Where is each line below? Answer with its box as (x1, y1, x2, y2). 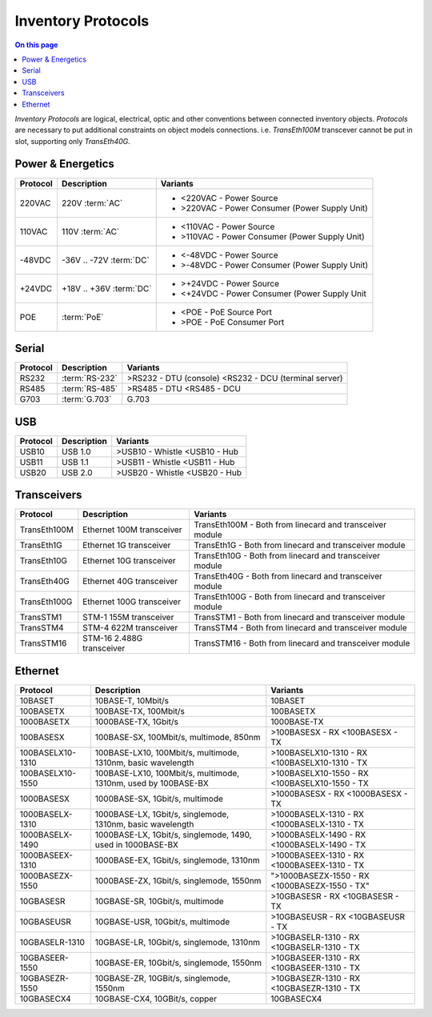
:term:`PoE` (61, 311, 104, 322)
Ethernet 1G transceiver (82, 540, 171, 551)
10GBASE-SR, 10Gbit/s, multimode (94, 895, 224, 907)
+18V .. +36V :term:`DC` (61, 282, 152, 294)
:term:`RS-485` (61, 383, 118, 394)
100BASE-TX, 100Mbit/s (94, 705, 186, 716)
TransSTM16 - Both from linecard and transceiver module (194, 638, 410, 649)
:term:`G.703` (61, 394, 112, 405)
